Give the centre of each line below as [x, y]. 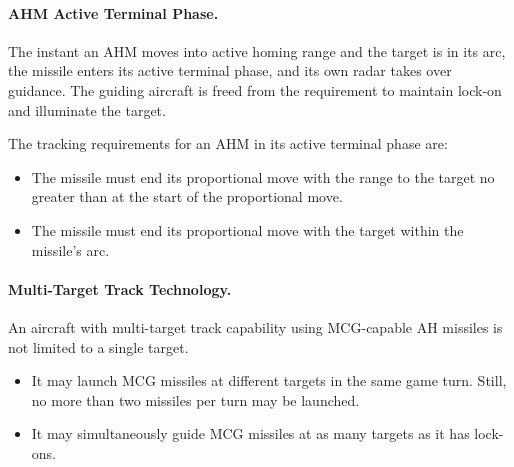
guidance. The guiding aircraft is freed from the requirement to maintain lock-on [255, 89]
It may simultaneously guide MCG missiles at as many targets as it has [250, 433]
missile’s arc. [70, 249]
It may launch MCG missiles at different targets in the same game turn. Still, [269, 380]
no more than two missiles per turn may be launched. [195, 399]
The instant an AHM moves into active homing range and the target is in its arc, [257, 50]
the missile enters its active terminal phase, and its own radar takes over [230, 70]
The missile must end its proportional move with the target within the [247, 229]
